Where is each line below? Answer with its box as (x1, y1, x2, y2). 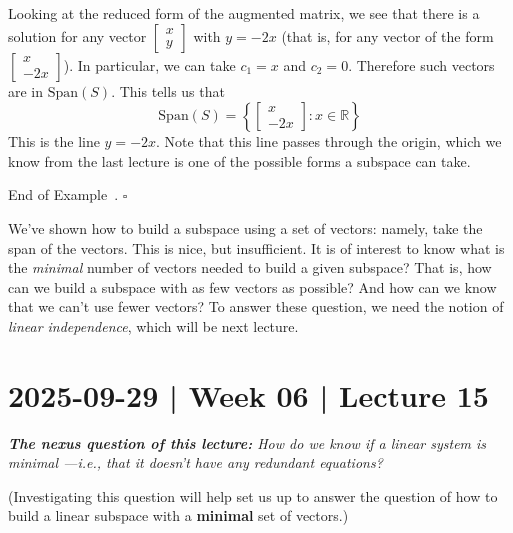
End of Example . (8, 184, 119, 205)
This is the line (8, 131, 100, 152)
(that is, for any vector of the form (281, 25, 494, 46)
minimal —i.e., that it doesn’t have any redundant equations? (8, 452, 383, 473)
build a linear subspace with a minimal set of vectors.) (8, 505, 349, 526)
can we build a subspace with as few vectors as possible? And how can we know (8, 276, 497, 297)
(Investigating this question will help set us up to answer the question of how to (8, 485, 498, 506)
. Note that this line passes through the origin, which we (156, 131, 502, 152)
